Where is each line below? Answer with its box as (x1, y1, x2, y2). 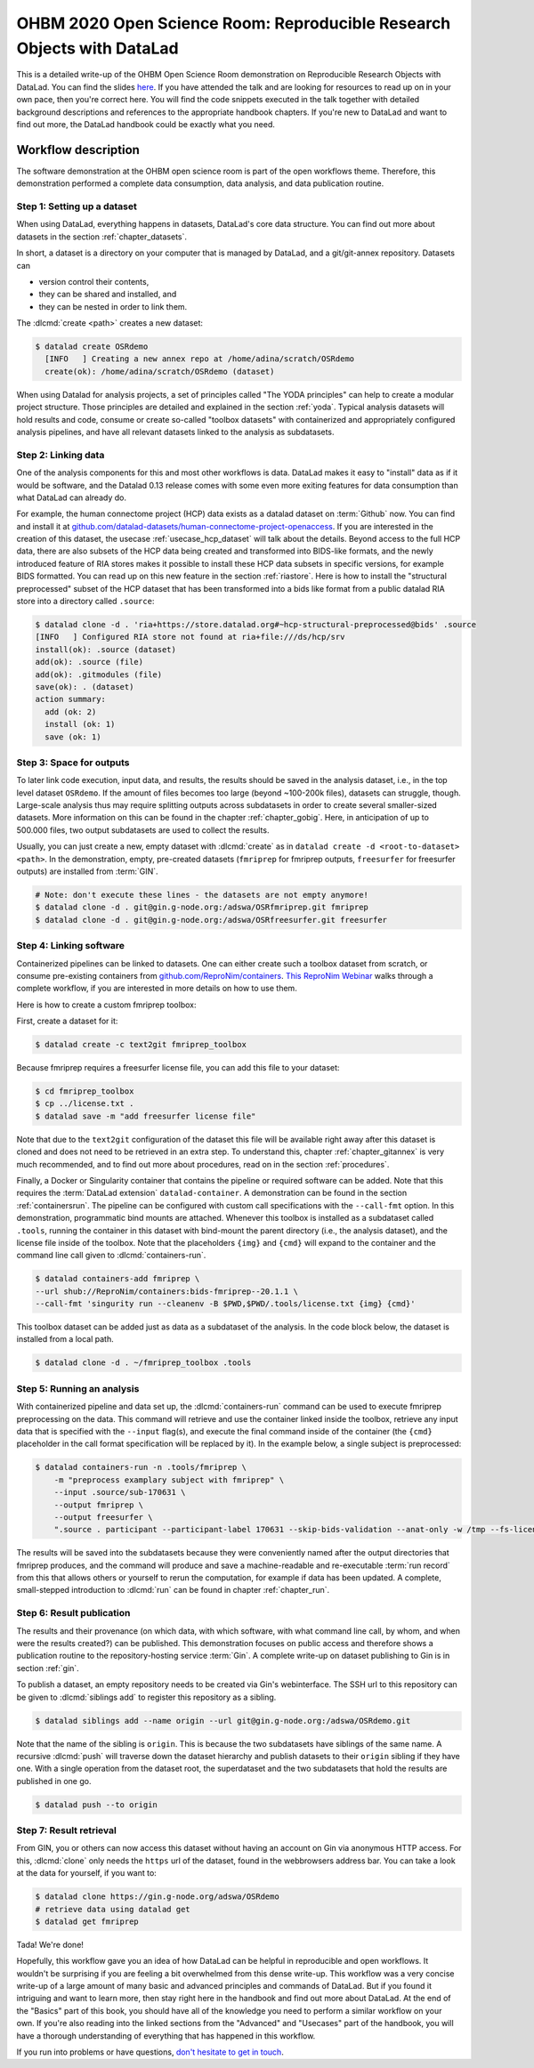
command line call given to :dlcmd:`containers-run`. (16, 1250, 206, 1261)
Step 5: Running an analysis (16, 1382, 140, 1394)
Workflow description (16, 142, 140, 158)
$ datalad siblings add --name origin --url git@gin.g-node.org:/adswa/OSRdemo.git (35, 1716, 411, 1725)
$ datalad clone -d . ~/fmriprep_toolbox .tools (35, 1358, 252, 1368)
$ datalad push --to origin (35, 1799, 158, 1810)
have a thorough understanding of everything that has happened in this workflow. (16, 2030, 316, 2041)
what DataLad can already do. (16, 492, 126, 503)
